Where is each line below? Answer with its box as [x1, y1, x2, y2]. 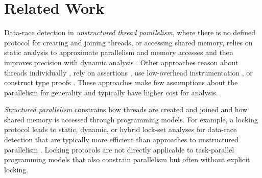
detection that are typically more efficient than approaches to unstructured [4, 134, 239, 145]
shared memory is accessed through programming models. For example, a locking [4, 114, 258, 124]
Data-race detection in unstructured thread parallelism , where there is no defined [4, 27, 255, 38]
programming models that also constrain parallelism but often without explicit [4, 154, 250, 165]
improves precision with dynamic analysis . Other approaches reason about [4, 57, 239, 67]
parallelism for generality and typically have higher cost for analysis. [4, 87, 218, 97]
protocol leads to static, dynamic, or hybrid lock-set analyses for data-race [4, 124, 237, 135]
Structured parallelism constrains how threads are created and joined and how [4, 104, 248, 115]
